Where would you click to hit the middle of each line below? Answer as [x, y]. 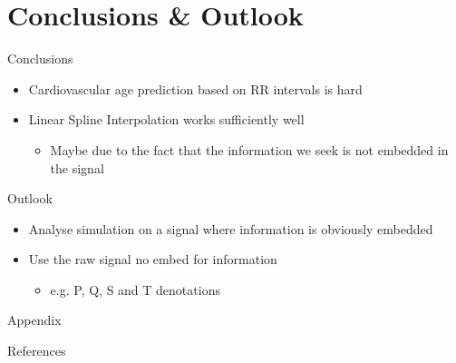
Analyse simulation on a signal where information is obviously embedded [231, 228]
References [37, 351]
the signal [77, 167]
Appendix [34, 320]
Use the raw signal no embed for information [153, 259]
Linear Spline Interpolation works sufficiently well [166, 119]
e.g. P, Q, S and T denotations [135, 289]
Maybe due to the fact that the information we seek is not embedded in [249, 149]
